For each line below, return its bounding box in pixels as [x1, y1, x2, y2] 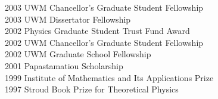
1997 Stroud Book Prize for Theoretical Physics [5, 83, 179, 95]
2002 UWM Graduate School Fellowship [5, 48, 151, 60]
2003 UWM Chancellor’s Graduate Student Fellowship [5, 1, 204, 13]
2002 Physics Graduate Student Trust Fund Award [5, 24, 190, 37]
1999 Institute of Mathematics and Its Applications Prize [5, 71, 214, 83]
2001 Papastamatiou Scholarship [5, 59, 123, 72]
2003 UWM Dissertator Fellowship [5, 13, 131, 25]
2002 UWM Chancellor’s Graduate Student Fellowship [5, 36, 204, 48]
